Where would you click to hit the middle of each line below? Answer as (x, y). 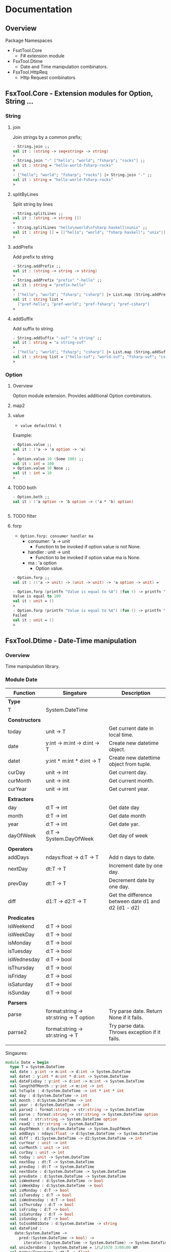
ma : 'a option (42, 563)
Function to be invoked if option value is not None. (88, 546)
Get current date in (131, 728)
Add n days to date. (132, 857)
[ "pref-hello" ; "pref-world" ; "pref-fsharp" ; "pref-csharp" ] (84, 304)
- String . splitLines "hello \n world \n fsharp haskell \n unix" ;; (80, 228)
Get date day (124, 807)
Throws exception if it (135, 1032)
